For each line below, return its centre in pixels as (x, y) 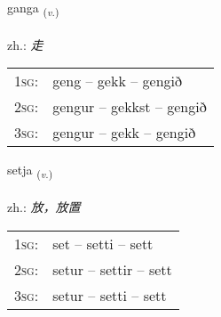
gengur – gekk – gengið (124, 133)
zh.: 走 (25, 44)
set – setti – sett (103, 243)
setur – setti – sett (110, 295)
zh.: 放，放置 (44, 207)
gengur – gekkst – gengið (130, 107)
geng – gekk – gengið (117, 81)
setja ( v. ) (30, 171)
